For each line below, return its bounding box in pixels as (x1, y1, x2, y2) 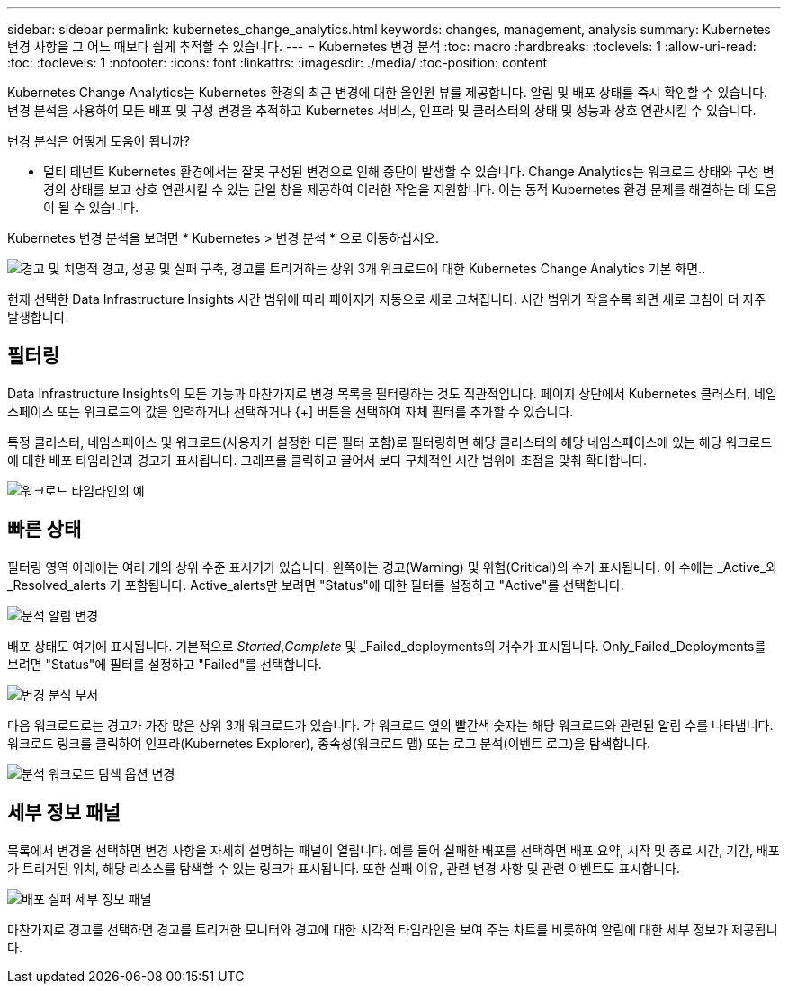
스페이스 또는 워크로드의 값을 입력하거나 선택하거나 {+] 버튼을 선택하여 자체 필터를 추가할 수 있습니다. (7, 403, 574, 419)
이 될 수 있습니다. (43, 200, 139, 215)
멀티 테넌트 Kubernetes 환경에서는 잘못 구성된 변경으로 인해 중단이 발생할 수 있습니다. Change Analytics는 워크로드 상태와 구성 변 (43, 164, 775, 179)
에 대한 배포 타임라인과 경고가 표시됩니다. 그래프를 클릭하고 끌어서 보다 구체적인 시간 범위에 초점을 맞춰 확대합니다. (7, 451, 648, 468)
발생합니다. (7, 309, 69, 325)
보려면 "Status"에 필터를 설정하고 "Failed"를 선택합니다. (7, 656, 322, 672)
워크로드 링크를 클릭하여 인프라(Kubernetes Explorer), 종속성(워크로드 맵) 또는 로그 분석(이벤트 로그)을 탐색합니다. (7, 735, 651, 751)
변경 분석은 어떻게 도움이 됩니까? (7, 133, 191, 148)
